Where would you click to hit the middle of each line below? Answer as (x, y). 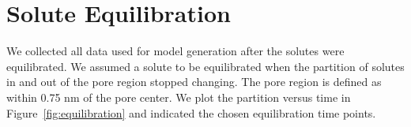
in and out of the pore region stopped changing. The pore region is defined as (194, 82)
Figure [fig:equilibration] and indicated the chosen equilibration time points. (191, 112)
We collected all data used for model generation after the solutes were (175, 51)
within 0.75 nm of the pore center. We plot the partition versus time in (179, 97)
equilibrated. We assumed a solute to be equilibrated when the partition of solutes (205, 66)
